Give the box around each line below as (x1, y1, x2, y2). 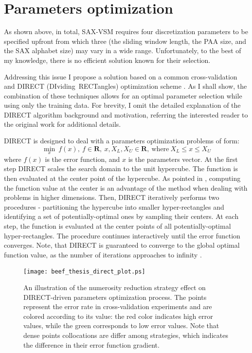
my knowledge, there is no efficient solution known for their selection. (4, 55, 211, 65)
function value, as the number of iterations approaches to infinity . (4, 249, 202, 259)
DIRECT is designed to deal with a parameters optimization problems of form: (4, 136, 240, 146)
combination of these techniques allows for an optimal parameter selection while (4, 90, 242, 100)
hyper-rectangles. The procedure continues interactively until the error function (4, 230, 240, 240)
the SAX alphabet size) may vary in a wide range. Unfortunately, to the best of (4, 45, 241, 56)
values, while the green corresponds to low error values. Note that (23, 320, 219, 331)
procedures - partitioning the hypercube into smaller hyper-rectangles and (4, 201, 224, 212)
